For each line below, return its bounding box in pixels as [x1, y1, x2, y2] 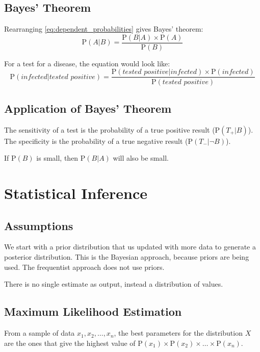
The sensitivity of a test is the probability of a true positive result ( [4, 124, 215, 135]
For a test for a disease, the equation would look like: [4, 58, 170, 68]
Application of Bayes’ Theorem [4, 100, 172, 116]
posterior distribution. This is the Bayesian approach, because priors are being [4, 252, 249, 262]
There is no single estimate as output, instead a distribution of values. [4, 279, 223, 289]
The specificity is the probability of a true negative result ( [4, 135, 188, 146]
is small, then [36, 153, 79, 163]
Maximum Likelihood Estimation [4, 304, 182, 319]
